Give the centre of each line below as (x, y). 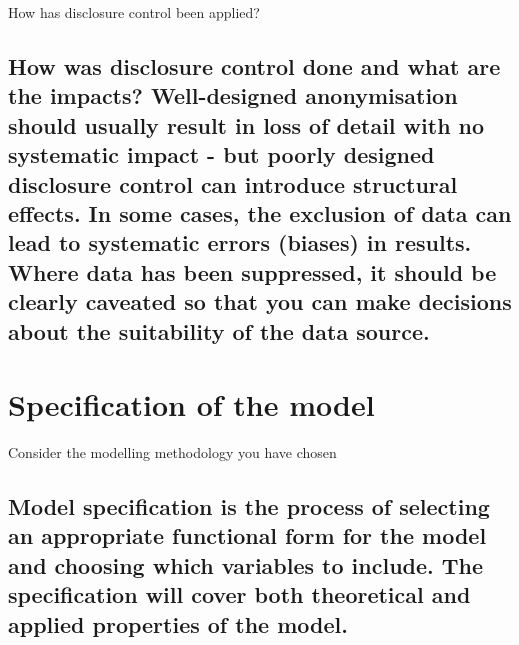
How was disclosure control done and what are (254, 65)
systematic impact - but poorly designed (221, 154)
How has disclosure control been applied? (134, 12)
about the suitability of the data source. (219, 330)
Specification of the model (191, 404)
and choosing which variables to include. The (246, 564)
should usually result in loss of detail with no (246, 124)
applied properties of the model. (178, 623)
